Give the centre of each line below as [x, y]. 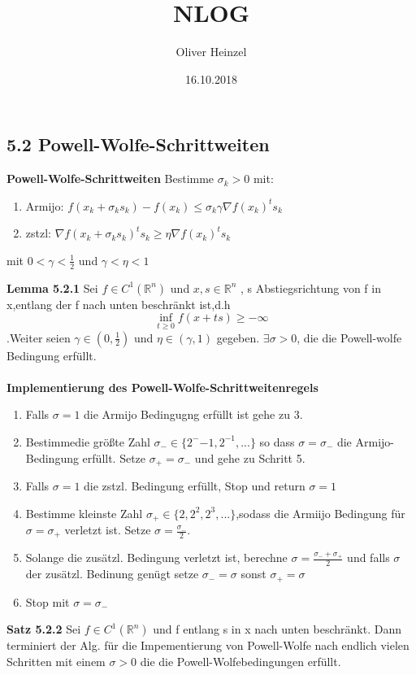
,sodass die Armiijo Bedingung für [321, 513]
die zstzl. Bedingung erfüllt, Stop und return [195, 485]
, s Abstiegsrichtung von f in [311, 287]
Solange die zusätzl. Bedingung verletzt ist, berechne [156, 557]
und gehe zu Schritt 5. [250, 457]
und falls [368, 557]
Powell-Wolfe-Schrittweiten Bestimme [110, 179]
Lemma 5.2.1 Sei [52, 287]
